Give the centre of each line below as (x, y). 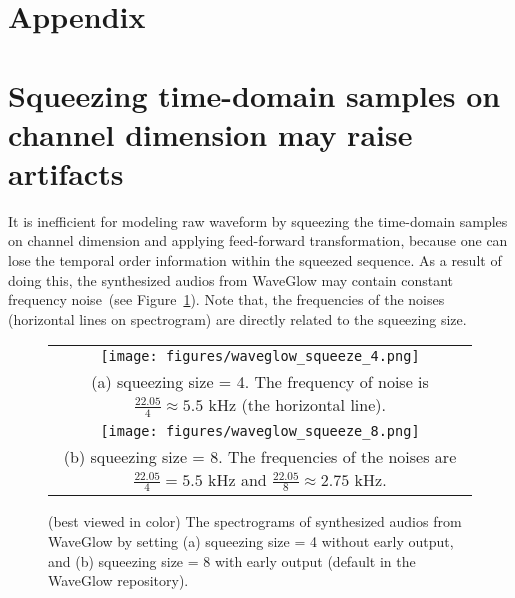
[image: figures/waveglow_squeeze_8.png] (260, 430)
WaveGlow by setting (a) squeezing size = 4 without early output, (251, 541)
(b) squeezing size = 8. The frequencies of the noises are (260, 456)
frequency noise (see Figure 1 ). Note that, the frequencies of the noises (226, 299)
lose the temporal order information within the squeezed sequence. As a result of (255, 260)
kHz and (237, 479)
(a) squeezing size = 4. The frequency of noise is (260, 382)
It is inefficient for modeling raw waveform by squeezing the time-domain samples (258, 220)
